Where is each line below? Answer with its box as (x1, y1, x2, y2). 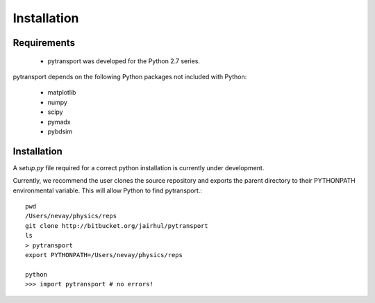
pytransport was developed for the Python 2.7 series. (47, 56, 201, 65)
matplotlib (47, 88, 76, 97)
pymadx (47, 117, 71, 126)
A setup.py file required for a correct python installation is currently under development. (12, 163, 265, 172)
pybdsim (47, 127, 73, 136)
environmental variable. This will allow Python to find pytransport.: (12, 186, 203, 195)
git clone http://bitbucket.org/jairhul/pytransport (25, 222, 208, 229)
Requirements (12, 37, 76, 49)
